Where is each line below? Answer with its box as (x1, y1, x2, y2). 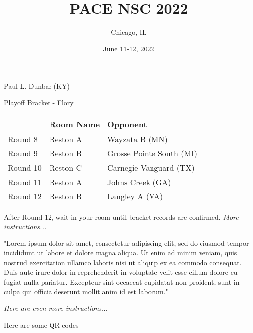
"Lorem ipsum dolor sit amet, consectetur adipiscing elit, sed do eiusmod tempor (4, 238, 249, 248)
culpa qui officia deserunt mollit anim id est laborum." (4, 286, 168, 296)
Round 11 (8, 176, 42, 188)
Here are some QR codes (4, 319, 79, 330)
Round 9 (8, 147, 38, 159)
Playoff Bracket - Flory (4, 97, 74, 107)
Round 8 (8, 133, 38, 144)
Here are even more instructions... (4, 303, 108, 313)
